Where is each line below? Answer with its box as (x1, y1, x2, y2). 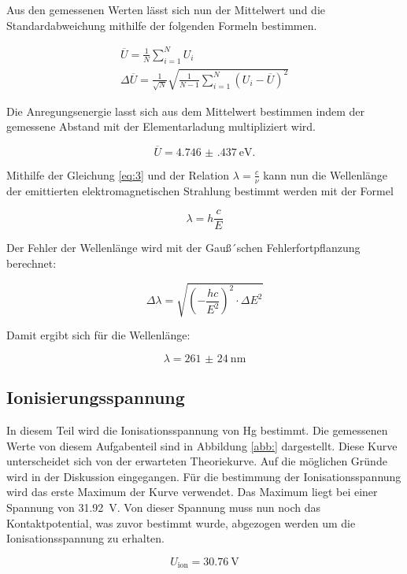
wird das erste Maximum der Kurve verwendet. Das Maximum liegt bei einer (6, 483, 378, 500)
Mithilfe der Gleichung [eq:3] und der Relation (6, 166, 230, 183)
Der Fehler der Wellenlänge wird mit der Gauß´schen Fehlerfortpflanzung (6, 239, 361, 256)
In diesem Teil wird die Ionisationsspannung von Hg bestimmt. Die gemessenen (6, 421, 388, 438)
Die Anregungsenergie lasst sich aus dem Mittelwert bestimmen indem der (6, 102, 364, 119)
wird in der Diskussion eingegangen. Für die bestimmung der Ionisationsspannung (6, 468, 401, 484)
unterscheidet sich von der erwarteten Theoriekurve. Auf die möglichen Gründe (6, 453, 387, 469)
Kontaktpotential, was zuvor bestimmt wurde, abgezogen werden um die (6, 514, 356, 531)
